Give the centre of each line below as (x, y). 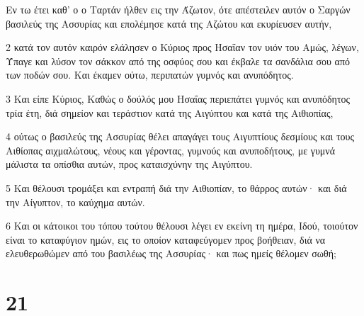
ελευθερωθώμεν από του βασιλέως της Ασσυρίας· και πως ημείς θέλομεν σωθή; (171, 253)
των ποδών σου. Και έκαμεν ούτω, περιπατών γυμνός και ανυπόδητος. (150, 75)
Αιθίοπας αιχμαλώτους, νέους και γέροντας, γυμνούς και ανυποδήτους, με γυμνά (171, 150)
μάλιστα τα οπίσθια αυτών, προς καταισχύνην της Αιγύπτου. (129, 164)
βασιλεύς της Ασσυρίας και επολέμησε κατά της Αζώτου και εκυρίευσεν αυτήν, (169, 23)
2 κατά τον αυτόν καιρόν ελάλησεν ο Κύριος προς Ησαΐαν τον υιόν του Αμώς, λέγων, (182, 47)
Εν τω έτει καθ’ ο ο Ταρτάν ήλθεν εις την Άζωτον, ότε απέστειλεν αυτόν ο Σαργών (178, 9)
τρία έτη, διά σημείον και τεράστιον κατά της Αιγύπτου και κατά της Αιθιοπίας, (170, 112)
